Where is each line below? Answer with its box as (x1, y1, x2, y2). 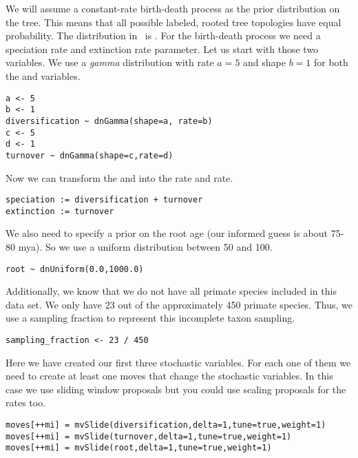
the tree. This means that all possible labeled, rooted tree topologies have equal (6, 14, 341, 29)
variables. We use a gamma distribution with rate (6, 55, 214, 70)
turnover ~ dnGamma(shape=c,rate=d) (6, 150, 173, 160)
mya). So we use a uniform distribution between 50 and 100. (18, 240, 273, 253)
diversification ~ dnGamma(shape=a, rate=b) (6, 116, 213, 126)
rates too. (6, 395, 46, 410)
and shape (243, 55, 286, 70)
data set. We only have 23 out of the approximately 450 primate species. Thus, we (6, 297, 352, 311)
